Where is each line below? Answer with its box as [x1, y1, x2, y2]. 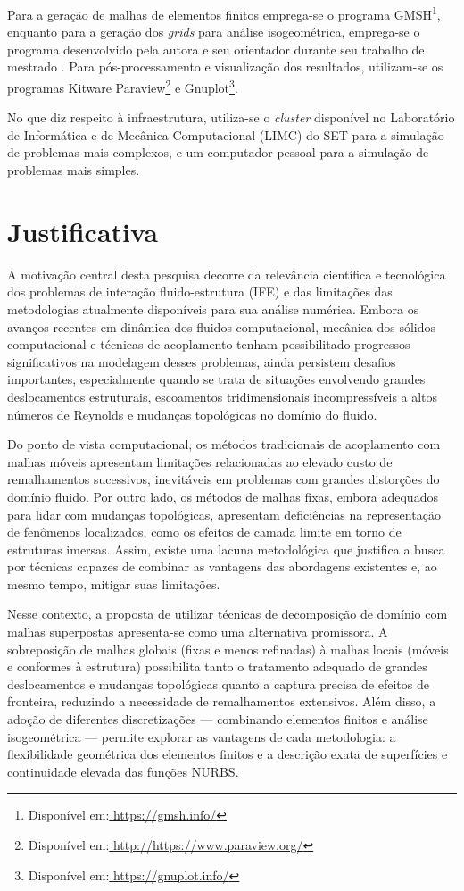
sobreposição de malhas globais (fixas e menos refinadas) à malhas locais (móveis [7, 639, 449, 658]
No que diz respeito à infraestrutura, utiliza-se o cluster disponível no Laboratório [7, 108, 455, 127]
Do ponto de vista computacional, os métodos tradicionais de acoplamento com [7, 435, 441, 454]
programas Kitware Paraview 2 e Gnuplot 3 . [7, 76, 238, 96]
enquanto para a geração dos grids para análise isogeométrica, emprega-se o [7, 22, 420, 41]
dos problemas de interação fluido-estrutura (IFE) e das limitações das [7, 282, 393, 301]
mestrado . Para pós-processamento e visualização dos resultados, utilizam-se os [7, 57, 443, 76]
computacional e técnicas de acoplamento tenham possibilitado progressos [7, 335, 410, 354]
